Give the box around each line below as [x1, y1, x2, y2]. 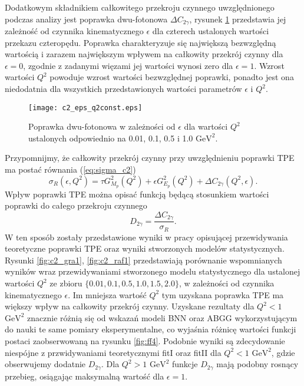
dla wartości [184, 120, 228, 133]
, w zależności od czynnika [179, 277, 275, 289]
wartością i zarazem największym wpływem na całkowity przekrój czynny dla [5, 48, 283, 60]
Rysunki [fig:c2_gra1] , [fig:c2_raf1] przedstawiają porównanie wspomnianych [5, 253, 282, 266]
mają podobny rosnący [216, 358, 299, 370]
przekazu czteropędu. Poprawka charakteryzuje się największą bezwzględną [5, 36, 276, 48]
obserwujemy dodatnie [5, 358, 86, 370]
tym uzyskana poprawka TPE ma [161, 288, 284, 301]
